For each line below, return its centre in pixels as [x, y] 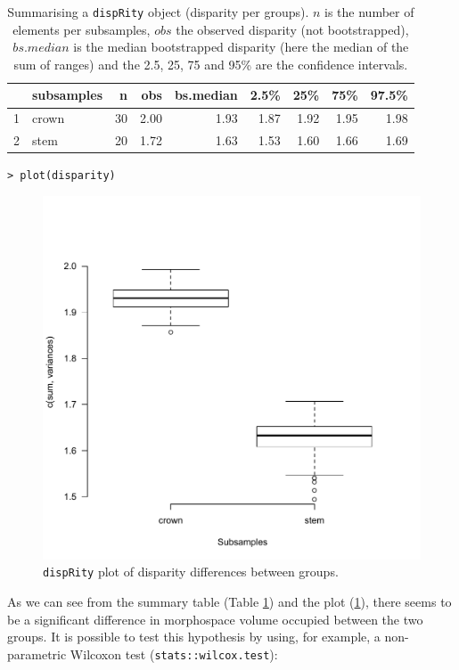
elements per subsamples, [82, 29]
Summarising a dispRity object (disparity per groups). [158, 12]
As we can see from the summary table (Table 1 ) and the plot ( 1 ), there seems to [229, 601]
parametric [37, 654]
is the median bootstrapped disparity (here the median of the [241, 47]
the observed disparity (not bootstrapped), [292, 29]
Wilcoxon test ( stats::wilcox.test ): [174, 654]
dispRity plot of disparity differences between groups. [191, 572]
